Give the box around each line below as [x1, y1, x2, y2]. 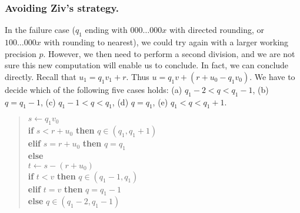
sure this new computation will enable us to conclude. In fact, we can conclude [5, 59, 289, 71]
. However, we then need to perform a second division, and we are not [43, 47, 295, 59]
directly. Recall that [5, 70, 76, 82]
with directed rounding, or [169, 24, 265, 36]
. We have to [249, 70, 295, 82]
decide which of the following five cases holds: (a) [5, 83, 182, 95]
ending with [85, 24, 128, 36]
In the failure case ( [5, 24, 75, 36]
